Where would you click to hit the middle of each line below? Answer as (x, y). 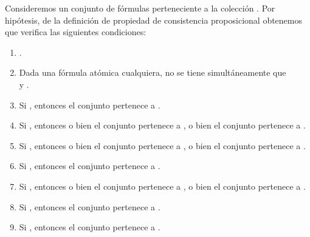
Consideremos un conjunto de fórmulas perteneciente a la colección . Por (140, 8)
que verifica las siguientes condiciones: (76, 32)
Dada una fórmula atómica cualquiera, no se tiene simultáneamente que (153, 72)
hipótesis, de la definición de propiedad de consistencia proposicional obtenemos (154, 20)
